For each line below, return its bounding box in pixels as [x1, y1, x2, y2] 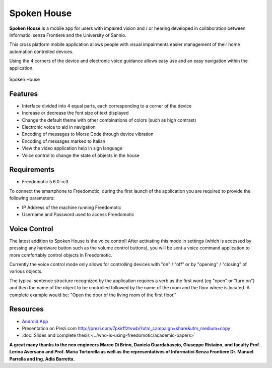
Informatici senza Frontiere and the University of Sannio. [9, 32, 127, 38]
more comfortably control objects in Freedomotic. [9, 252, 113, 258]
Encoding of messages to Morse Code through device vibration [22, 131, 154, 137]
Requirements [9, 166, 55, 174]
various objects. [9, 268, 43, 275]
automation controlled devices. [9, 48, 74, 55]
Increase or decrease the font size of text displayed [22, 110, 129, 116]
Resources [9, 305, 44, 313]
